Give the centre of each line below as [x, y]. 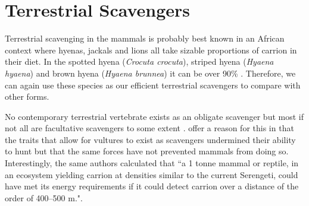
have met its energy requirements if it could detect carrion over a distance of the [152, 186]
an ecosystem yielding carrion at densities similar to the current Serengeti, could [152, 174]
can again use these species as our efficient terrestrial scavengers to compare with [153, 85]
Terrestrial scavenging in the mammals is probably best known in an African [145, 38]
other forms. [27, 96]
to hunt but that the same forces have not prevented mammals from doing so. [147, 151]
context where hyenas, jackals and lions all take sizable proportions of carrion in [151, 50]
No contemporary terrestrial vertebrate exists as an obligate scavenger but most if [154, 116]
